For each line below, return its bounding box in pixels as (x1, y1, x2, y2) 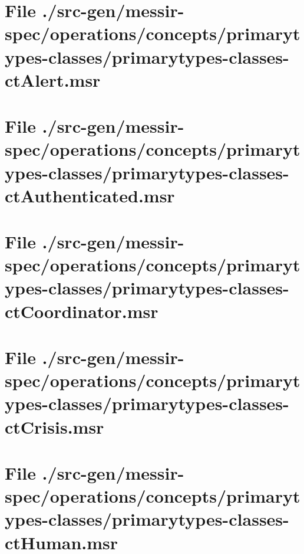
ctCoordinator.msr (5, 299, 158, 323)
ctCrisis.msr (5, 414, 104, 438)
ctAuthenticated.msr (5, 183, 175, 207)
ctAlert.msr (5, 67, 101, 91)
